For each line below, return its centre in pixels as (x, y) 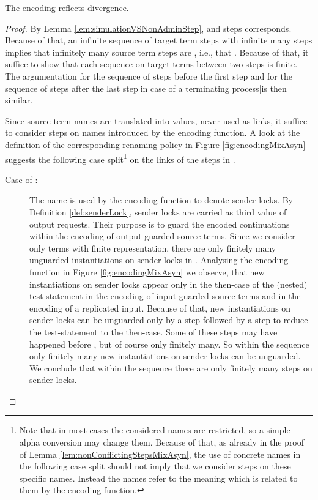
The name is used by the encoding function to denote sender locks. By (161, 200)
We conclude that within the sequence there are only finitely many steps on (171, 368)
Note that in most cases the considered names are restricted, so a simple (155, 430)
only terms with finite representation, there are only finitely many (153, 248)
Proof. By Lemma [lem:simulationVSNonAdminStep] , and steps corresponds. (148, 28)
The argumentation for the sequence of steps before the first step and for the (149, 76)
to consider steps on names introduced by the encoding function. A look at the (153, 132)
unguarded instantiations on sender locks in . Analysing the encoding (159, 260)
